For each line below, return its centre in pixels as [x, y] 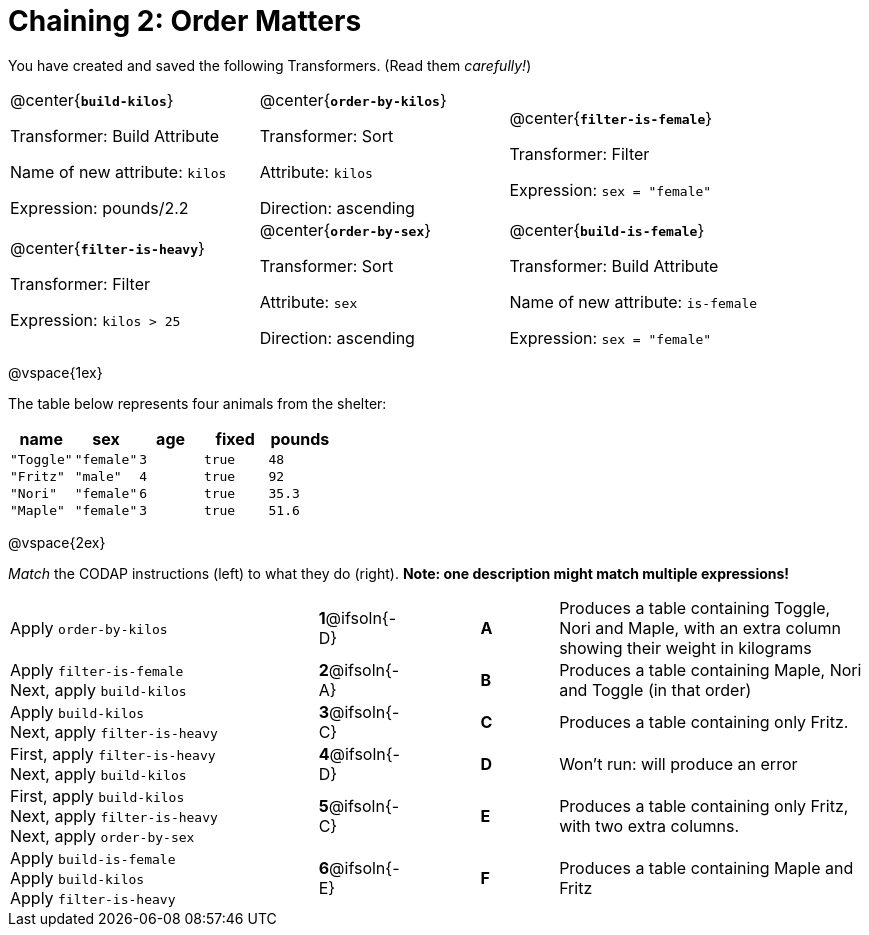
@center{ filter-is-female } [611, 117]
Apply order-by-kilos [89, 627]
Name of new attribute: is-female [633, 301]
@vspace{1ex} [55, 372]
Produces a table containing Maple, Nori [710, 669]
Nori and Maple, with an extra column [700, 627]
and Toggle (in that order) [655, 689]
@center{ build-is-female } [607, 229]
